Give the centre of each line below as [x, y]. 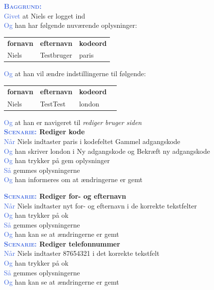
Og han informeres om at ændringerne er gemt [73, 179]
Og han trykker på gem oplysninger [57, 160]
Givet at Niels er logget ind [45, 15]
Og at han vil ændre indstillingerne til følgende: [75, 73]
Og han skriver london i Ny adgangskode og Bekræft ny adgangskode [107, 151]
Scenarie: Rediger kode [45, 132]
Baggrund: [23, 6]
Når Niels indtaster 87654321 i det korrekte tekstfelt [82, 253]
